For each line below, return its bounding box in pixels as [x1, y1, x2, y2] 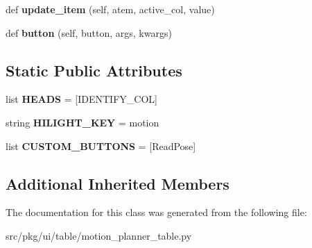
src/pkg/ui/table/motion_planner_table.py [6, 228, 192, 242]
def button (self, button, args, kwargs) [6, 25, 172, 40]
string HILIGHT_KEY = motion [6, 115, 159, 129]
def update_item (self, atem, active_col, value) [6, 2, 215, 16]
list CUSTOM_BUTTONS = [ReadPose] [6, 138, 196, 153]
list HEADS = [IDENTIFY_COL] [6, 92, 157, 106]
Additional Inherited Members [6, 172, 229, 194]
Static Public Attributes [6, 59, 182, 81]
